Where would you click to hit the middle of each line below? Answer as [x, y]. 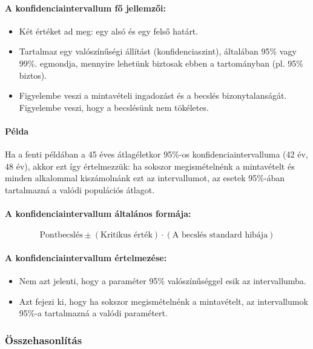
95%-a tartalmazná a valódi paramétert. [93, 313]
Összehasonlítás [44, 340]
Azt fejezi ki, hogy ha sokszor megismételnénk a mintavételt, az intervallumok [163, 301]
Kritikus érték [127, 235]
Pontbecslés [61, 235]
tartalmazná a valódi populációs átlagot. [80, 189]
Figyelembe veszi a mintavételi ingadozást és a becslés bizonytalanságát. [153, 95]
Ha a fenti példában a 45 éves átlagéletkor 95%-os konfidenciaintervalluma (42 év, [156, 154]
